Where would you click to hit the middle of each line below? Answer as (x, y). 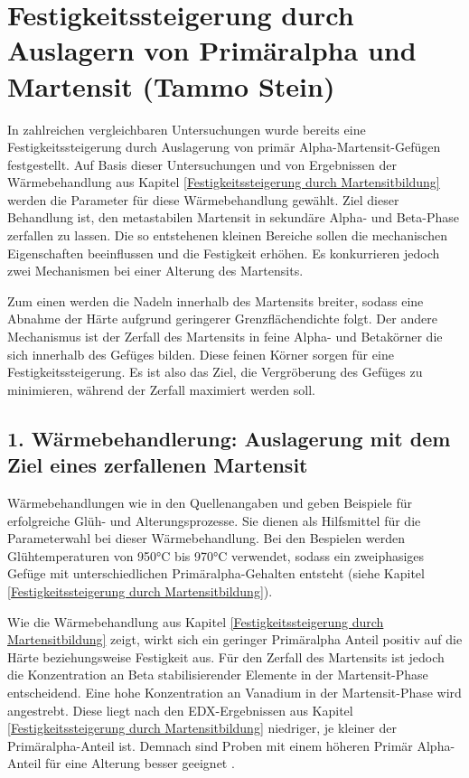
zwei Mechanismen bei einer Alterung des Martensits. (155, 271)
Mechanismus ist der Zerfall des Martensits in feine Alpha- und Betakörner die (225, 337)
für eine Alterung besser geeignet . (140, 763)
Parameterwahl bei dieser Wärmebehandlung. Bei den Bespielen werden (206, 538)
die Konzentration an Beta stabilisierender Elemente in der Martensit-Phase (218, 675)
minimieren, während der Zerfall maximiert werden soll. (161, 389)
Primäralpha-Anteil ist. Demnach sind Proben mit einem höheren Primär (210, 745)
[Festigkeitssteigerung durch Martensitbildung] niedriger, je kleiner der (202, 728)
